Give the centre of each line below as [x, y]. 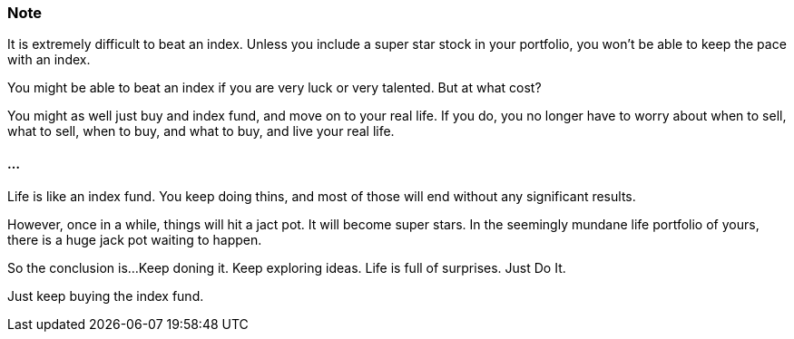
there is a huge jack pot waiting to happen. [135, 239]
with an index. [49, 60]
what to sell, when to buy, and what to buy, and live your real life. [201, 131]
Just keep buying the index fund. [106, 295]
